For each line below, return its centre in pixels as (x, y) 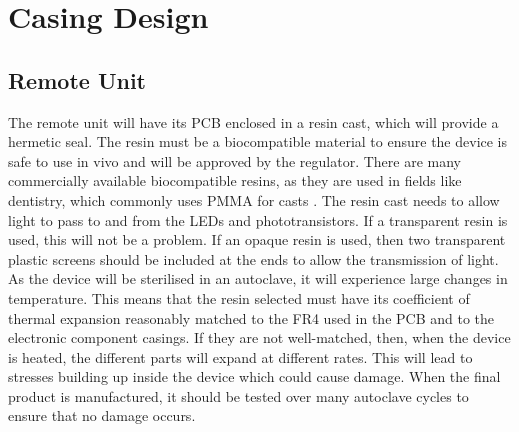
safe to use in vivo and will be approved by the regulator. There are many (235, 160)
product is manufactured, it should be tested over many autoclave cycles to (238, 395)
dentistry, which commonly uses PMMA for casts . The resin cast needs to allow (254, 199)
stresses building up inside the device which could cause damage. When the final (254, 376)
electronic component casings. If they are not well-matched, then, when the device (259, 337)
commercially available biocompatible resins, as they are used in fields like (235, 180)
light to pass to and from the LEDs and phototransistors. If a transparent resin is (258, 219)
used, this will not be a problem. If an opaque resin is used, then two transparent (257, 239)
